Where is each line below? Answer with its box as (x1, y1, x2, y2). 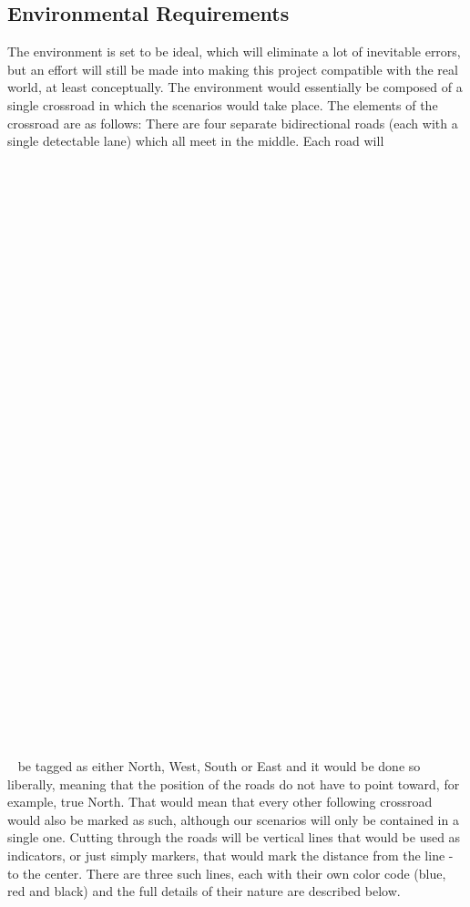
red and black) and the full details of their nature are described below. (7, 881, 401, 901)
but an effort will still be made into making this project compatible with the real (7, 59, 458, 78)
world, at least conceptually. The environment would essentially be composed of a (7, 77, 463, 97)
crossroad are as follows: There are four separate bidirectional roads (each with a (7, 113, 458, 132)
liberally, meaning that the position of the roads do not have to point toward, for (7, 774, 460, 793)
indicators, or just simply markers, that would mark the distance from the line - (7, 845, 454, 864)
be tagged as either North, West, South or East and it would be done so (17, 756, 421, 775)
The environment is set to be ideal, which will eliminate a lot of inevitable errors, (7, 42, 461, 61)
